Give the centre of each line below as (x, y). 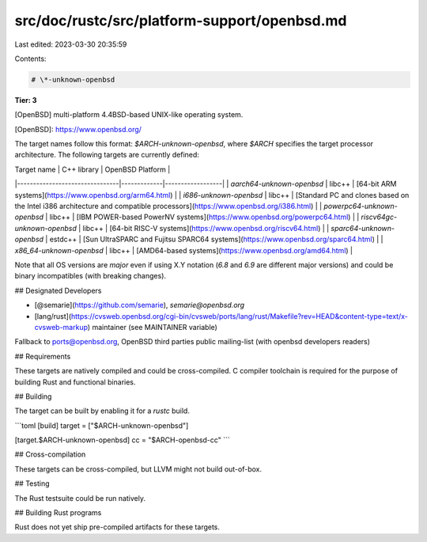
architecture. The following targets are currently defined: (107, 155)
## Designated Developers (58, 290)
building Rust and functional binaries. (75, 382)
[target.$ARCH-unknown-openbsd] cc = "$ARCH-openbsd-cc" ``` (123, 440)
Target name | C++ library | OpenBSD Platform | (93, 169)
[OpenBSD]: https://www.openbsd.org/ (78, 129)
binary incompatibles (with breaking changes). (90, 276)
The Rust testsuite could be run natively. (80, 498)
